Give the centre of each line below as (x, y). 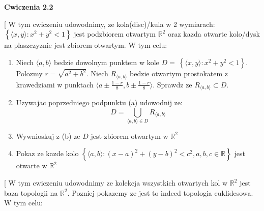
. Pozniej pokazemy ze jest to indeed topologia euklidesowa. (160, 192)
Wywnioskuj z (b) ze (48, 135)
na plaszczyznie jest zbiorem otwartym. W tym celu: (86, 45)
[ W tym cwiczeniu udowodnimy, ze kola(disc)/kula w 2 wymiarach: (110, 24)
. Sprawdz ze (172, 84)
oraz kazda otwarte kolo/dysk (214, 34)
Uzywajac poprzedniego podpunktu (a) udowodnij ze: (99, 102)
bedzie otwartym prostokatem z (179, 73)
